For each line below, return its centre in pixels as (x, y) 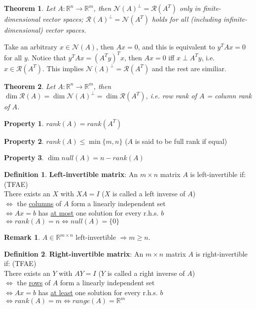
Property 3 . (24, 157)
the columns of (39, 203)
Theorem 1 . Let (30, 8)
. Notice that (47, 57)
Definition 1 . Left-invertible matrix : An (71, 174)
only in (190, 8)
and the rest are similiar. (189, 68)
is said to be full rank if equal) (181, 141)
